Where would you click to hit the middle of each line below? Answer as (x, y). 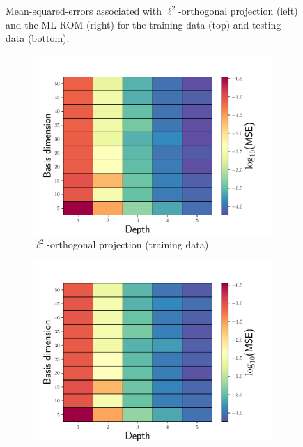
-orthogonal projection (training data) (128, 244)
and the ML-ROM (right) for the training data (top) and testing (143, 24)
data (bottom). (38, 38)
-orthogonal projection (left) (238, 10)
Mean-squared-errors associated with (84, 10)
